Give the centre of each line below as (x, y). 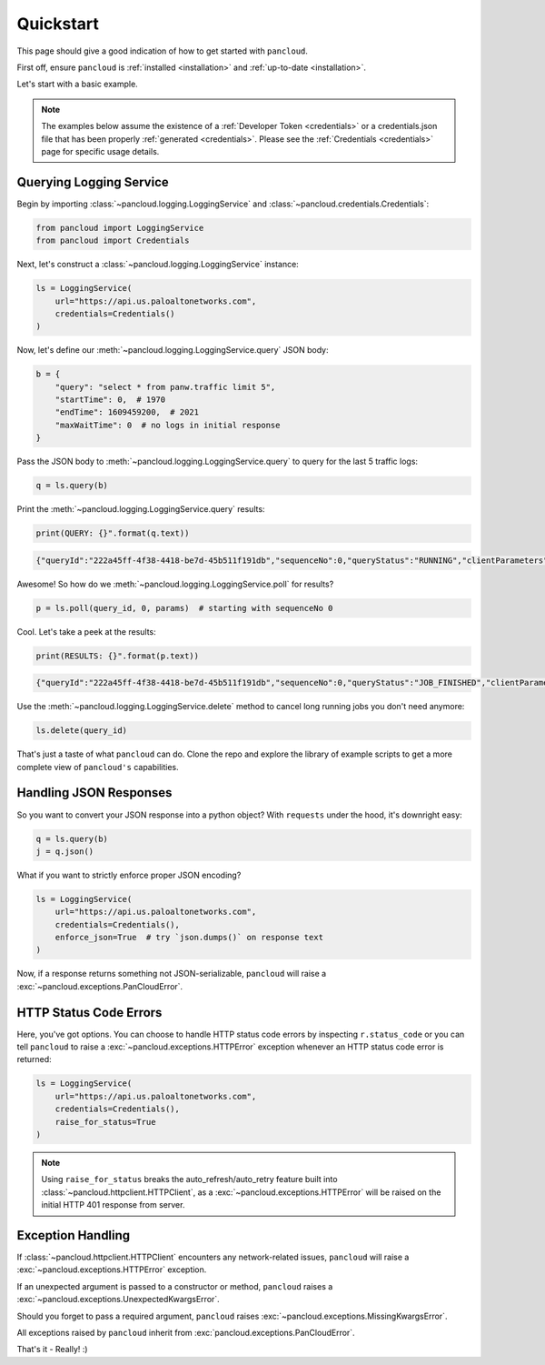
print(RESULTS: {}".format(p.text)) (118, 656)
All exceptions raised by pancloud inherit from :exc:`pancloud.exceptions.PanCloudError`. (186, 1333)
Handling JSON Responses (94, 793)
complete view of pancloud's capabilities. (98, 767)
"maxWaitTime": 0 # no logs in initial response (168, 425)
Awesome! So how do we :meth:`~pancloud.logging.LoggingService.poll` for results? (175, 584)
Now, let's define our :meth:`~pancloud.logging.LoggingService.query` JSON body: (173, 350)
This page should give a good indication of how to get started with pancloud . (163, 51)
